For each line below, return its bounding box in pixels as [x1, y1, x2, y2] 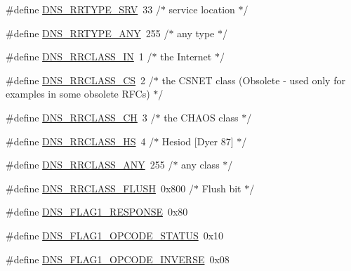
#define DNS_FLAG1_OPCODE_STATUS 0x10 [6, 227, 224, 242]
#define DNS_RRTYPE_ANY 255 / [6, 25, 169, 40]
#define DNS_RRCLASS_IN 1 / [6, 49, 152, 64]
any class [181, 157, 220, 172]
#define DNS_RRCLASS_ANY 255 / [6, 157, 173, 172]
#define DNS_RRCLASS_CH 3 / [6, 110, 156, 124]
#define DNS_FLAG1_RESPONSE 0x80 [6, 204, 188, 219]
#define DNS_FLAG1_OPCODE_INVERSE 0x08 [6, 251, 230, 266]
